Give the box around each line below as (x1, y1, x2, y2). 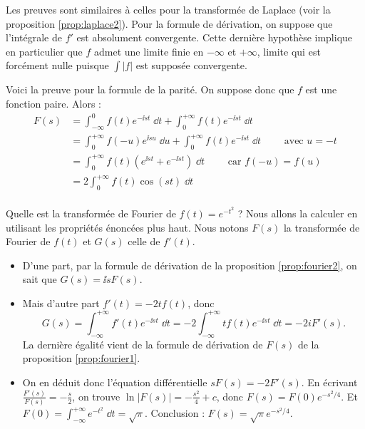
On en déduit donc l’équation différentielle (22, 374, 207, 389)
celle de (128, 234, 160, 249)
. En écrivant (301, 374, 358, 389)
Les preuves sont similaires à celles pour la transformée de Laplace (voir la (6, 2, 331, 16)
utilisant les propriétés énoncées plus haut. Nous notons (6, 219, 249, 234)
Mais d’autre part (22, 295, 100, 310)
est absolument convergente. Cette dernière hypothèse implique (76, 30, 353, 45)
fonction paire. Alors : (6, 95, 101, 110)
